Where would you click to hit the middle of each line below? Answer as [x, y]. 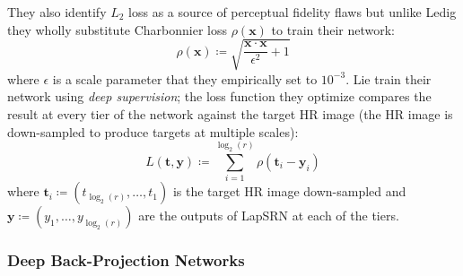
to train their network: [333, 29]
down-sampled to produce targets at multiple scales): [153, 131]
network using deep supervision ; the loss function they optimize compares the [219, 96]
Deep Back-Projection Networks [126, 260]
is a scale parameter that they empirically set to [185, 78]
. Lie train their [389, 78]
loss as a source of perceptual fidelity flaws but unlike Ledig [293, 12]
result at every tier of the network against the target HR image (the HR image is [230, 113]
